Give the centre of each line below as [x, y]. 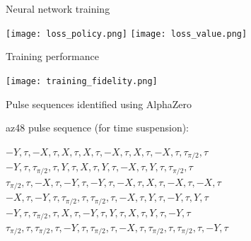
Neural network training [58, 8]
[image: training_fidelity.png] [82, 81]
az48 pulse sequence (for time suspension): [98, 128]
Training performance [52, 56]
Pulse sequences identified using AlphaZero [99, 104]
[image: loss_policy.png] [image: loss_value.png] [127, 34]
